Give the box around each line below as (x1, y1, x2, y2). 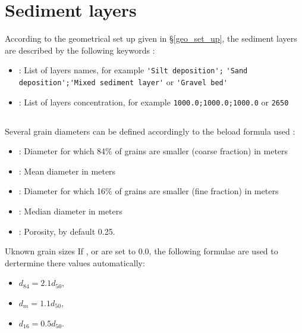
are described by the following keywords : (5, 43, 155, 56)
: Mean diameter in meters (18, 164, 116, 177)
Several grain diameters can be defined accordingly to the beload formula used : (5, 125, 295, 137)
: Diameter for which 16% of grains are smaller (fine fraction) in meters (18, 185, 279, 197)
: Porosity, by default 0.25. (18, 225, 115, 237)
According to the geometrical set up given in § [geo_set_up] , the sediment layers (5, 32, 297, 45)
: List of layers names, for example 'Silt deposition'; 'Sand (18, 64, 248, 76)
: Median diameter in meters (18, 205, 122, 217)
